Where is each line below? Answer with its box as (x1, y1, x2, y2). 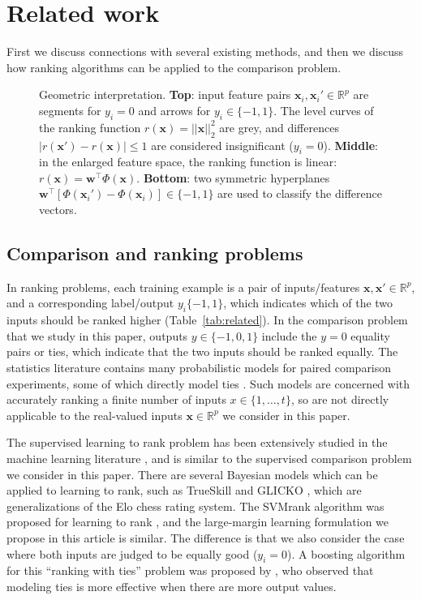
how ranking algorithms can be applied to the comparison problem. (6, 58, 342, 75)
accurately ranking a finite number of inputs (6, 391, 226, 408)
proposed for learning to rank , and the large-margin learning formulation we (6, 513, 389, 530)
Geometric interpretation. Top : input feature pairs (39, 86, 291, 103)
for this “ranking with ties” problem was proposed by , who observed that (6, 562, 374, 579)
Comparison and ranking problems (6, 241, 303, 266)
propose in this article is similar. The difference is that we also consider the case (6, 529, 405, 546)
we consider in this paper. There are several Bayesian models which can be (6, 465, 378, 482)
